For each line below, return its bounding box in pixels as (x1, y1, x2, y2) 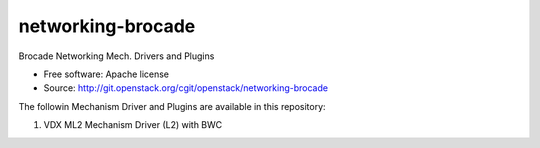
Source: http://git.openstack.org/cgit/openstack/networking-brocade (43, 82, 329, 94)
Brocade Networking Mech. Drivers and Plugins (18, 50, 215, 62)
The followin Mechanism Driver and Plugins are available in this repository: (18, 100, 326, 112)
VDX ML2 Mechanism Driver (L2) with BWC (43, 119, 223, 131)
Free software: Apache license (43, 68, 170, 80)
